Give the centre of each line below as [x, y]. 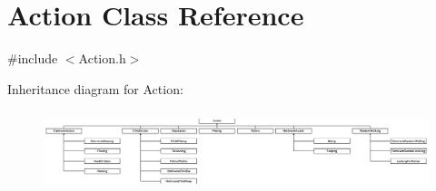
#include [33, 58]
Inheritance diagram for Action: [95, 88]
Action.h [102, 58]
